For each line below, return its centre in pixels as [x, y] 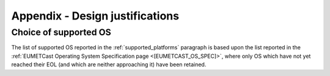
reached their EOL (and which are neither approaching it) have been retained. [109, 64]
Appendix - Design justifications [95, 16]
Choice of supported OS [61, 32]
